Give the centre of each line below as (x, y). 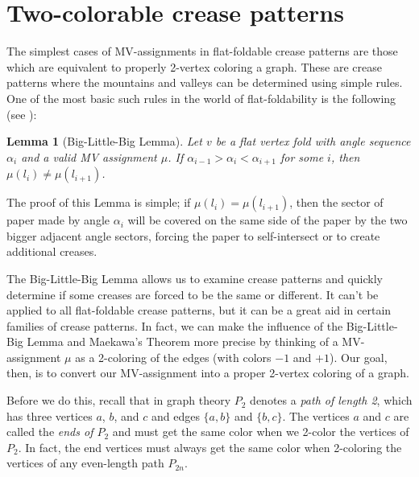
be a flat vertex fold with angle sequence (313, 141)
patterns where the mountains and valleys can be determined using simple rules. (205, 82)
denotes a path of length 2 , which (331, 400)
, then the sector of (336, 202)
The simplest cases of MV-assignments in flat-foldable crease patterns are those (202, 51)
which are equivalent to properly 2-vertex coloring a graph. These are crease (194, 66)
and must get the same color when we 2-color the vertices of (261, 432)
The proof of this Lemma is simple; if (99, 202)
